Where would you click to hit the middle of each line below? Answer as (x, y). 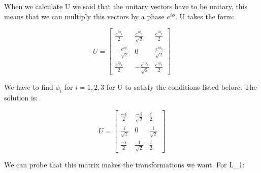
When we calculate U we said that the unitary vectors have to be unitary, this (126, 6)
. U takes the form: (204, 16)
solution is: (21, 98)
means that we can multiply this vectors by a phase (84, 16)
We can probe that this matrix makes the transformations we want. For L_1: (124, 165)
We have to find (29, 87)
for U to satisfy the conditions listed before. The (182, 87)
